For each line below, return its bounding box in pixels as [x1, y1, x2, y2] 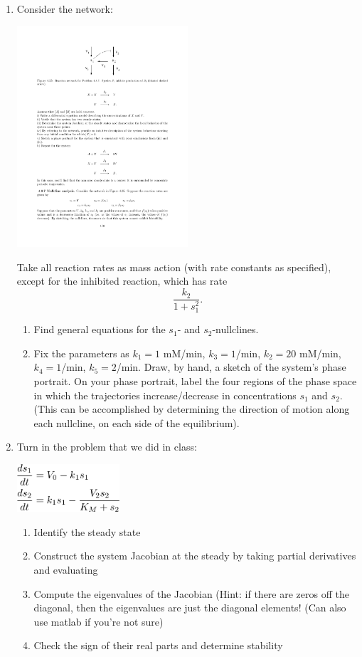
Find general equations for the [33, 322, 166, 337]
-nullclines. [212, 322, 259, 337]
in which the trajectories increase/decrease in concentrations [33, 387, 297, 402]
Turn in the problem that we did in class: [16, 439, 197, 454]
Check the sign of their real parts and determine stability [33, 638, 283, 653]
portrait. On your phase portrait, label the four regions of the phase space [33, 373, 357, 388]
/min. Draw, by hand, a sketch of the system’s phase [116, 359, 346, 374]
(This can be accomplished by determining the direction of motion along [33, 401, 350, 416]
